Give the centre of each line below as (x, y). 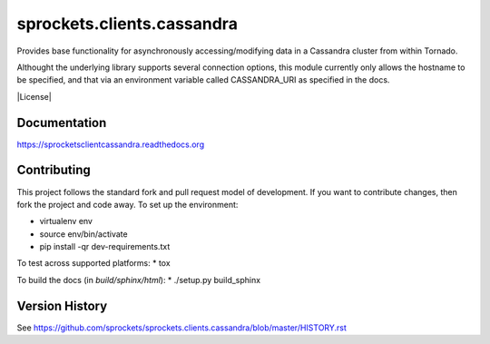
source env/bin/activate (83, 234)
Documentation (62, 123)
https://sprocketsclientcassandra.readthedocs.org (110, 144)
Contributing (54, 170)
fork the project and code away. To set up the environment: (127, 204)
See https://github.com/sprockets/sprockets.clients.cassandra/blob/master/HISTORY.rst (181, 328)
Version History (62, 305)
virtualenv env (66, 221)
